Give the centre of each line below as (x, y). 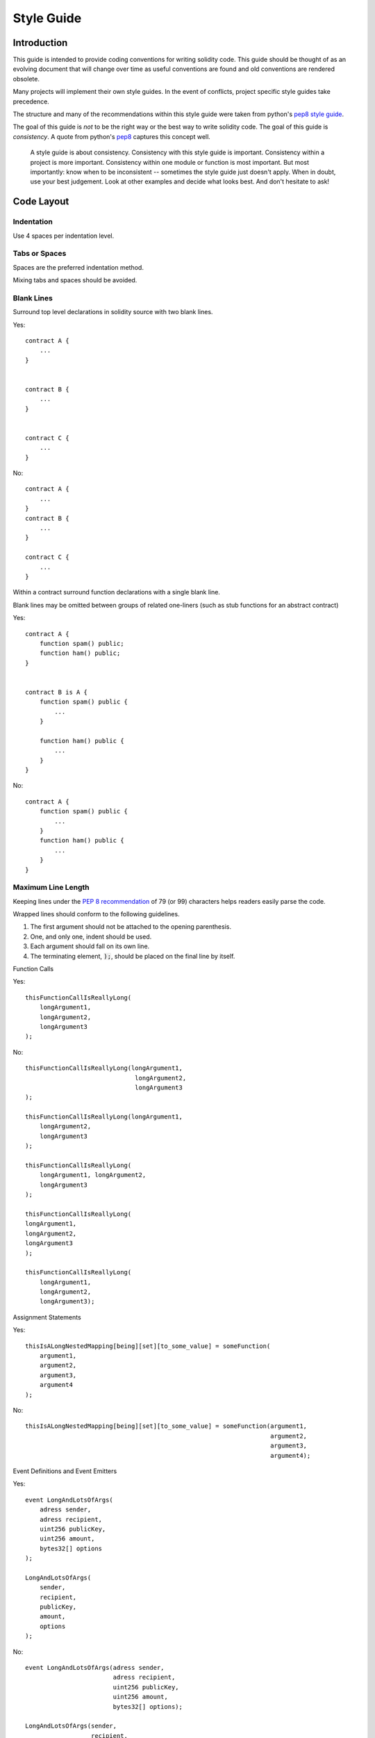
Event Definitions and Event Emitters (65, 1471)
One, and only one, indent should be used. (91, 936)
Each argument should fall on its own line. (90, 946)
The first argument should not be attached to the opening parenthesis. (131, 927)
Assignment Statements (47, 1317)
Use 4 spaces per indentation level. (64, 236)
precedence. (31, 101)
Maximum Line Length (51, 888)
